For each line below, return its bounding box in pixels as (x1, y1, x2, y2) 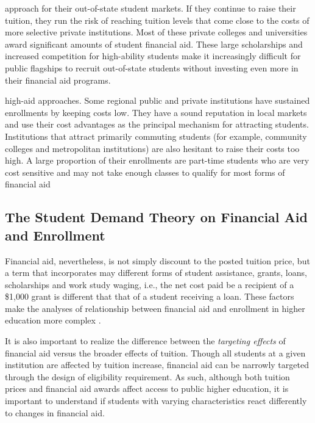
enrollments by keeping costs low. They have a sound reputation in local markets (5, 106, 307, 118)
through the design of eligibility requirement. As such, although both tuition (5, 370, 290, 383)
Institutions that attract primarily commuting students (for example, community (5, 129, 307, 142)
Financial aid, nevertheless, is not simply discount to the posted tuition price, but (5, 254, 310, 267)
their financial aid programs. (5, 73, 111, 86)
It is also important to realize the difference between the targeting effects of (5, 334, 286, 347)
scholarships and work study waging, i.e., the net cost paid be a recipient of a (5, 278, 294, 291)
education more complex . (5, 314, 101, 327)
